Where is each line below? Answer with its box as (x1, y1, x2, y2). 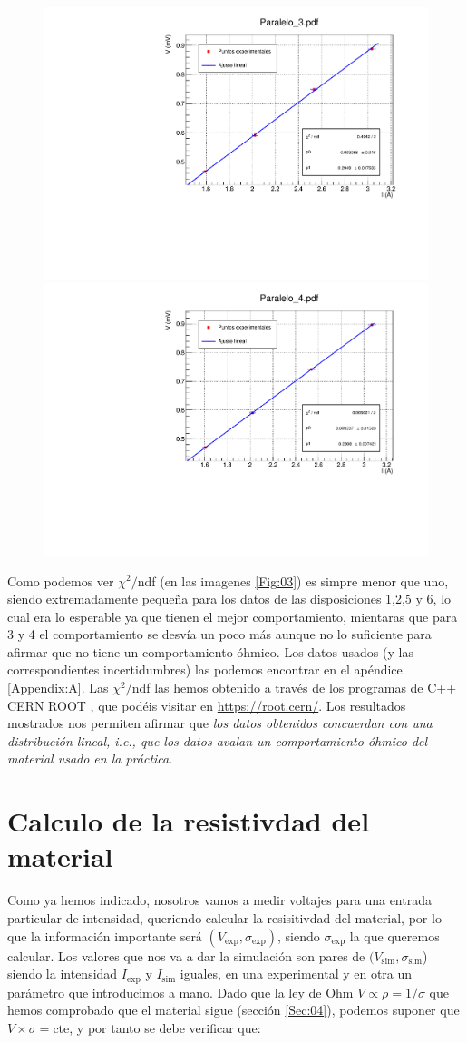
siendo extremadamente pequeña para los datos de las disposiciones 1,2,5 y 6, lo (7, 589, 452, 608)
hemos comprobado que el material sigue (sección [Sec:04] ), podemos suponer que (7, 1000, 460, 1019)
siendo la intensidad (7, 964, 118, 983)
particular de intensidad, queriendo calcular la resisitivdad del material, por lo (7, 908, 442, 927)
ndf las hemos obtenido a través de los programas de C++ (131, 678, 457, 697)
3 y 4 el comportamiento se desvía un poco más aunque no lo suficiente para (7, 625, 432, 644)
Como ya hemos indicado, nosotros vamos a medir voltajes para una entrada (7, 890, 432, 910)
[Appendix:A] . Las (7, 678, 109, 697)
